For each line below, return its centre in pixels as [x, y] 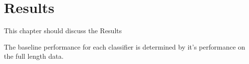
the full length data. [34, 56]
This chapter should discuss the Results [63, 31]
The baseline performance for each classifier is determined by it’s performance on [125, 46]
